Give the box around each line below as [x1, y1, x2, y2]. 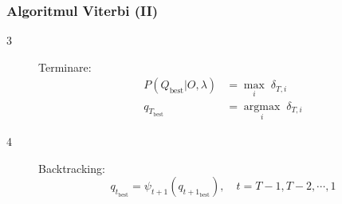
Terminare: [38, 58, 92, 75]
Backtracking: [38, 159, 105, 176]
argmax [243, 100, 281, 112]
